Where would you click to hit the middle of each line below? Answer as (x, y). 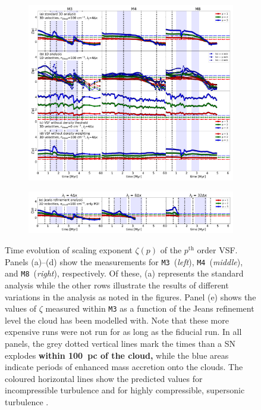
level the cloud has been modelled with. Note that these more (117, 320)
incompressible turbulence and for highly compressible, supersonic (125, 390)
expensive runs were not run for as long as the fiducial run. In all (123, 332)
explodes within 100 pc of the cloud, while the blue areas (117, 355)
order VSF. (217, 250)
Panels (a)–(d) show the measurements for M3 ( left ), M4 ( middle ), (124, 261)
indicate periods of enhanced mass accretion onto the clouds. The (124, 367)
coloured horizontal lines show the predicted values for (104, 378)
